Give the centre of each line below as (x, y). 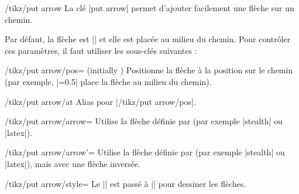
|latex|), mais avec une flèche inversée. (73, 163)
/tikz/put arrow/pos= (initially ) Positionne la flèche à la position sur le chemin (149, 70)
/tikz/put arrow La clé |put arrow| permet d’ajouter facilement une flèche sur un (149, 8)
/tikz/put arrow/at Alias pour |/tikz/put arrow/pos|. (100, 101)
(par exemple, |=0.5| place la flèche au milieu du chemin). (108, 81)
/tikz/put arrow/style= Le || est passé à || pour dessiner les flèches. (126, 183)
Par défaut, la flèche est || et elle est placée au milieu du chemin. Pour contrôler (148, 39)
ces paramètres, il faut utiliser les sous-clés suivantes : (101, 50)
